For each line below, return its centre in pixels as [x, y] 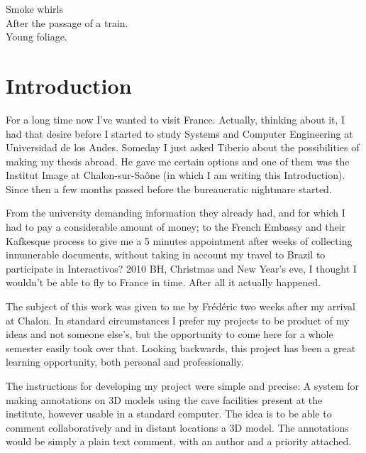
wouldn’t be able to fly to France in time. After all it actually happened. [163, 282]
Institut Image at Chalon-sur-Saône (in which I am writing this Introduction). [176, 175]
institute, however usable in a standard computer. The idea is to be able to [169, 414]
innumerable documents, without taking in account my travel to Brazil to [166, 255]
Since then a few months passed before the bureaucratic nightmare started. [169, 189]
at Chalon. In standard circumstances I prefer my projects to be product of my [178, 320]
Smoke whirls [35, 9]
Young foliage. [37, 37]
